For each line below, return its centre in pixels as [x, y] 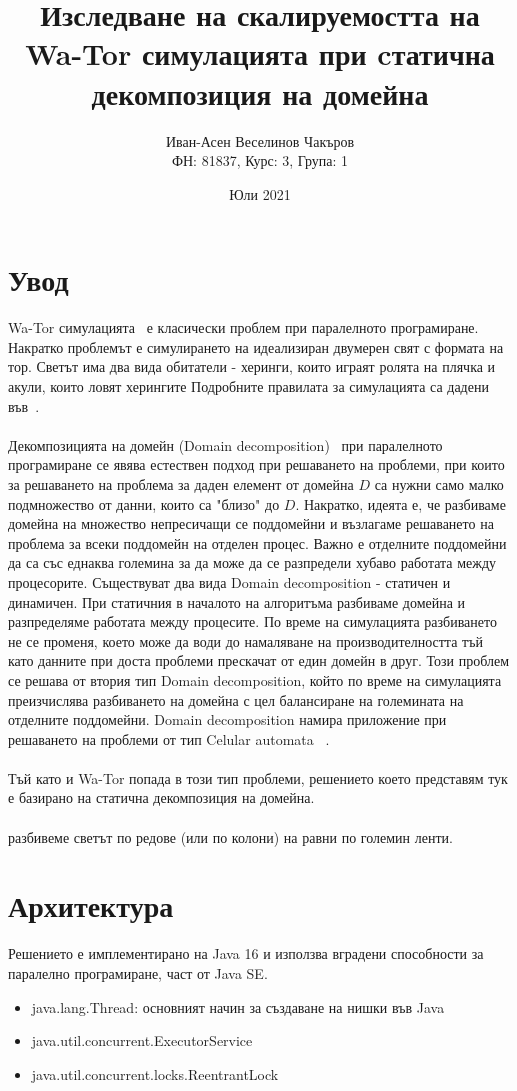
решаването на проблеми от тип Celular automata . [169, 738]
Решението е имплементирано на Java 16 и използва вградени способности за [246, 953]
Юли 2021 [260, 193]
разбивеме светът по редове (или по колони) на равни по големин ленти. [230, 836]
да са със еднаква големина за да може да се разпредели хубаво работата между [252, 562]
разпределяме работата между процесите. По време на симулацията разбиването [252, 621]
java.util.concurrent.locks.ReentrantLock [155, 1073]
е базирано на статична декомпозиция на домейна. [161, 797]
